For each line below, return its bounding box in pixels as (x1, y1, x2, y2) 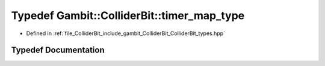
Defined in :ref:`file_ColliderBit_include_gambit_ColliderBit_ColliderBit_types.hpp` (26, 30, 226, 37)
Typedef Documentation (11, 45, 105, 55)
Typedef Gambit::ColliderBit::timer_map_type (11, 9, 245, 22)
